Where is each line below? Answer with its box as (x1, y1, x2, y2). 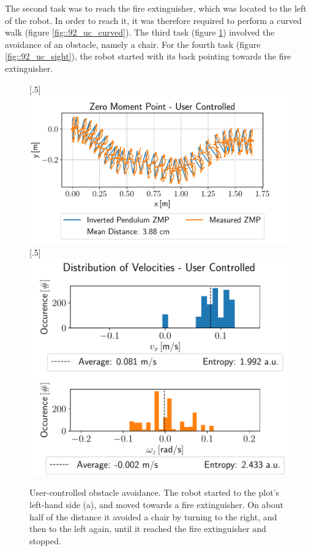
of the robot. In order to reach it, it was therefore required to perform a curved (5, 13, 302, 26)
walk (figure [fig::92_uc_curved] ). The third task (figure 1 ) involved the (5, 26, 275, 39)
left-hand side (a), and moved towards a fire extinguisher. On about (29, 498, 283, 511)
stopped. (29, 534, 61, 547)
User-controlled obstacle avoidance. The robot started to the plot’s (29, 486, 280, 499)
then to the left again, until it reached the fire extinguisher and (29, 522, 266, 535)
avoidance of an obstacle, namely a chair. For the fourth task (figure (5, 37, 261, 50)
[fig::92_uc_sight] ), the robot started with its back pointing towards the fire (5, 50, 291, 63)
